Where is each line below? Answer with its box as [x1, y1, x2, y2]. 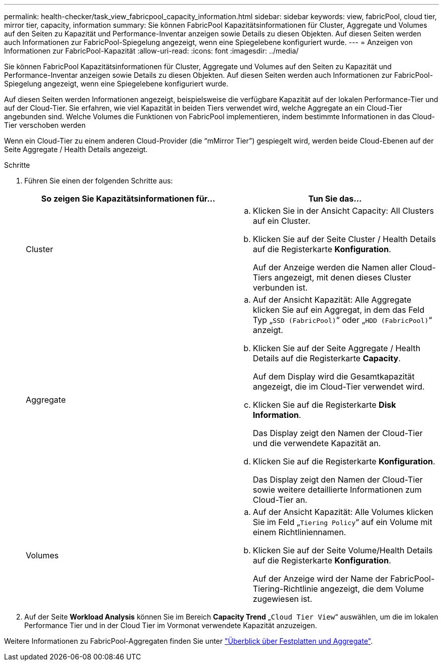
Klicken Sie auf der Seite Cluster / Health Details [253, 234, 436, 244]
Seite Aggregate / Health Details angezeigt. [4, 145, 148, 154]
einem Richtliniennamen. [253, 527, 346, 537]
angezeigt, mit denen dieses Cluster [274, 272, 411, 282]
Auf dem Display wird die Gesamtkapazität [253, 371, 415, 382]
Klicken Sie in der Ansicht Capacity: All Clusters [253, 206, 434, 216]
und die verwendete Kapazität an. [253, 438, 381, 448]
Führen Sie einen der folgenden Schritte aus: [24, 176, 173, 185]
